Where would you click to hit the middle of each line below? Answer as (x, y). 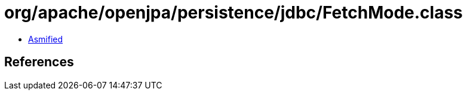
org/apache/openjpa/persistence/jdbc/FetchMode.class (233, 13)
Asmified (46, 39)
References (39, 62)
